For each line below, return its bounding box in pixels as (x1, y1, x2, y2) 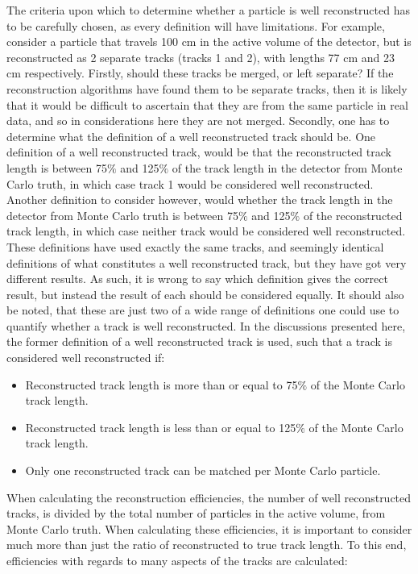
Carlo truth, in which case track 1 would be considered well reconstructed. (6, 175, 374, 192)
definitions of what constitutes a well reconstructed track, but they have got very (6, 254, 407, 271)
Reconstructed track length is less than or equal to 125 (25, 418, 296, 435)
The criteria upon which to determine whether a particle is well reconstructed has (6, 2, 410, 18)
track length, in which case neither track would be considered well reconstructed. (6, 223, 406, 239)
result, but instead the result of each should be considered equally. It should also (6, 285, 404, 302)
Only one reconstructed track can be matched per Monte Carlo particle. (25, 462, 381, 479)
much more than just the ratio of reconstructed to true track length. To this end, (6, 536, 407, 553)
